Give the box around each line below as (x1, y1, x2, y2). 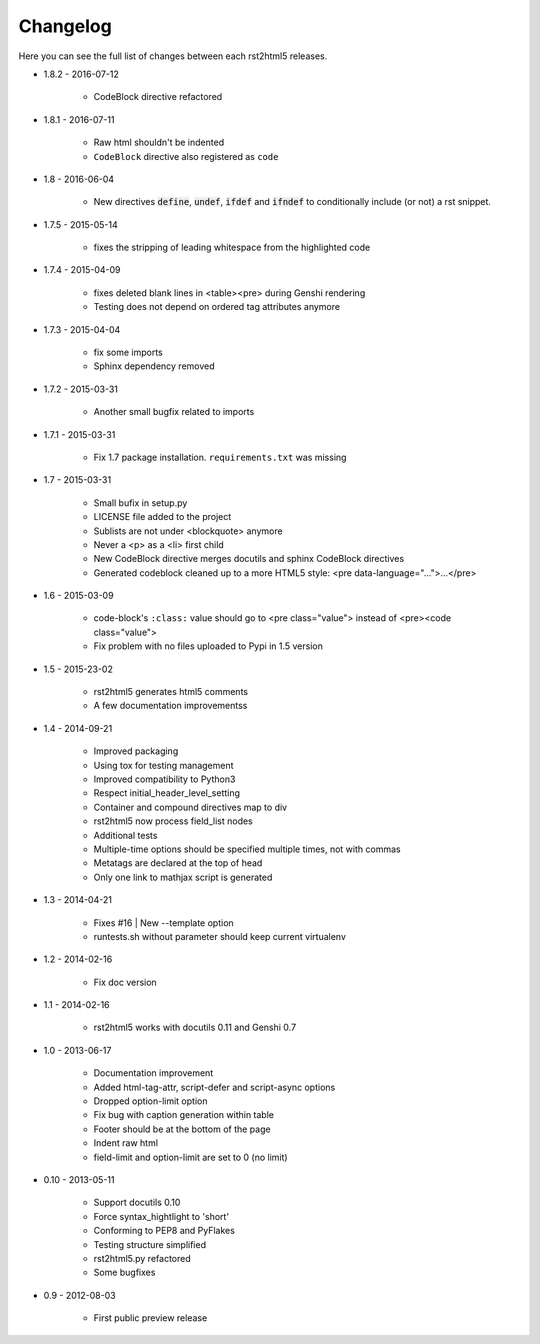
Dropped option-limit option (93, 1095, 208, 1107)
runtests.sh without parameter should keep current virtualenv (93, 930, 347, 942)
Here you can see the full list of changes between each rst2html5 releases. (18, 50, 328, 62)
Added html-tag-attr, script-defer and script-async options (93, 1081, 336, 1093)
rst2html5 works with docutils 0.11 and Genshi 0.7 (93, 1021, 297, 1034)
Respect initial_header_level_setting (93, 787, 240, 799)
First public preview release (93, 1312, 208, 1324)
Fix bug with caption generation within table (93, 1109, 275, 1121)
